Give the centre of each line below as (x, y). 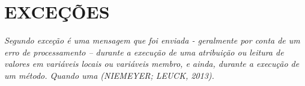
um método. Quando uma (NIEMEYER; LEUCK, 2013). (109, 75)
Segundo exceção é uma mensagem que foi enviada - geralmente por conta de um (152, 40)
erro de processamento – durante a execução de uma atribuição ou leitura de (144, 52)
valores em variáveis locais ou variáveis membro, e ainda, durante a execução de (152, 64)
